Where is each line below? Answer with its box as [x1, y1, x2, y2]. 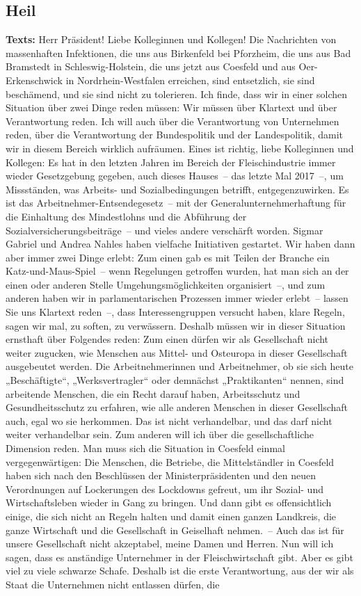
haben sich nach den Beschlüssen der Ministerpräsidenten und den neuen [6, 468, 316, 483]
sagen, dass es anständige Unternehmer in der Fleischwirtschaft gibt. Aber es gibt [6, 549, 353, 564]
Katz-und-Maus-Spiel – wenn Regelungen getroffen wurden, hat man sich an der [6, 264, 349, 278]
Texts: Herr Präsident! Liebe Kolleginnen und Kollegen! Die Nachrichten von [6, 32, 337, 47]
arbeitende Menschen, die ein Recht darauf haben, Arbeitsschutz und [6, 386, 300, 401]
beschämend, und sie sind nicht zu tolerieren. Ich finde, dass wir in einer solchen [6, 86, 347, 101]
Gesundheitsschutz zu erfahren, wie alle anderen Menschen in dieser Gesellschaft [6, 400, 348, 414]
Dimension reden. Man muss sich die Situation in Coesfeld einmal [6, 441, 285, 456]
